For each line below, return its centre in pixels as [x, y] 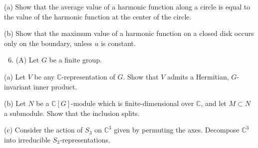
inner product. [55, 86]
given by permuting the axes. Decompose [177, 130]
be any [44, 76]
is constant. [118, 43]
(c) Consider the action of [43, 130]
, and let [214, 103]
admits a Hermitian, [198, 76]
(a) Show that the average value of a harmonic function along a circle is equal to [127, 6]
